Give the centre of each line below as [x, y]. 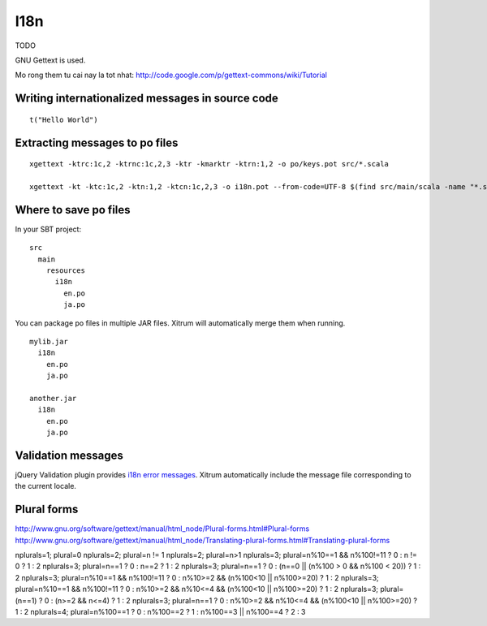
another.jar [53, 398]
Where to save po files [73, 210]
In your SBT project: [48, 229]
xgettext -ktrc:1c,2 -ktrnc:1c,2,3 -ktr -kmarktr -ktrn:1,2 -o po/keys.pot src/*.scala [209, 164]
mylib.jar [49, 341]
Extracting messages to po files [97, 142]
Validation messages [69, 455]
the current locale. [46, 486]
